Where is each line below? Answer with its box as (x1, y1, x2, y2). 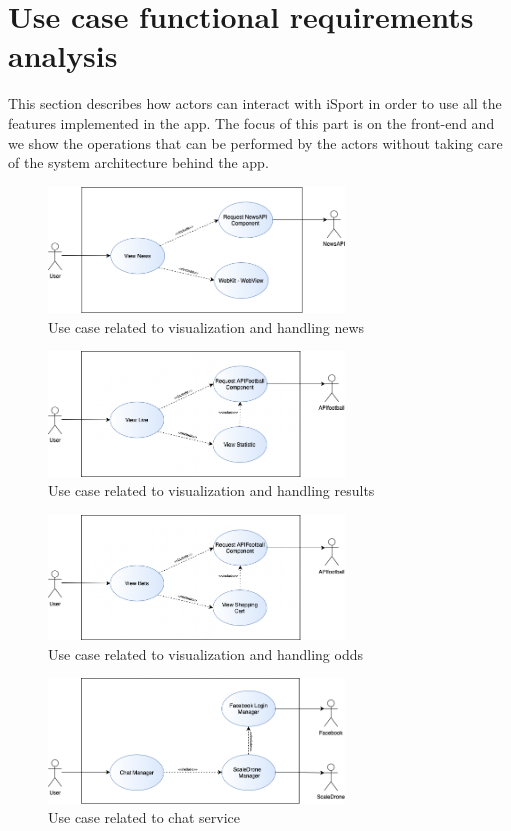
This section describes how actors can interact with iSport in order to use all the (8, 93, 502, 114)
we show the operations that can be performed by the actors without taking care (8, 132, 503, 153)
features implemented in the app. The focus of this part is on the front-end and (8, 112, 495, 133)
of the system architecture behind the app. (8, 152, 269, 173)
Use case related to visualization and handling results (48, 480, 375, 501)
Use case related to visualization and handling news (48, 316, 365, 337)
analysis (8, 35, 118, 76)
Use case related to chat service (48, 807, 240, 828)
